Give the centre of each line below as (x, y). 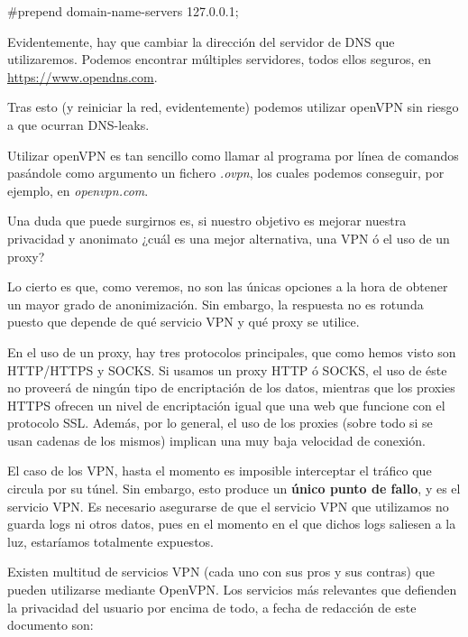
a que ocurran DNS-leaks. (78, 124)
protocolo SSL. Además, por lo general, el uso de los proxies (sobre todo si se (220, 423)
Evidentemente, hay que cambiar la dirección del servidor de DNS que (201, 41)
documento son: (50, 625)
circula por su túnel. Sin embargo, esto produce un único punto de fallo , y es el (234, 489)
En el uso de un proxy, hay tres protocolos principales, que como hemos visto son (232, 351)
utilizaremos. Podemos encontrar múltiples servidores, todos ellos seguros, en (220, 59)
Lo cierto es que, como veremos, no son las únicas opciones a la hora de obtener (228, 286)
